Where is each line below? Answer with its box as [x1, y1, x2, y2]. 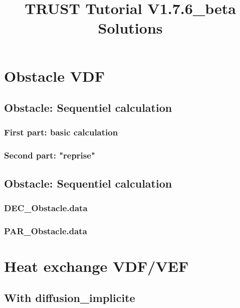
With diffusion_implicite [4, 290, 135, 305]
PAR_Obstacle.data [4, 224, 87, 237]
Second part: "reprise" [4, 149, 95, 162]
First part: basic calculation [4, 126, 118, 138]
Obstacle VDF [4, 65, 105, 86]
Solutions [98, 18, 163, 38]
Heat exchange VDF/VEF [4, 255, 189, 276]
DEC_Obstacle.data [4, 201, 88, 214]
